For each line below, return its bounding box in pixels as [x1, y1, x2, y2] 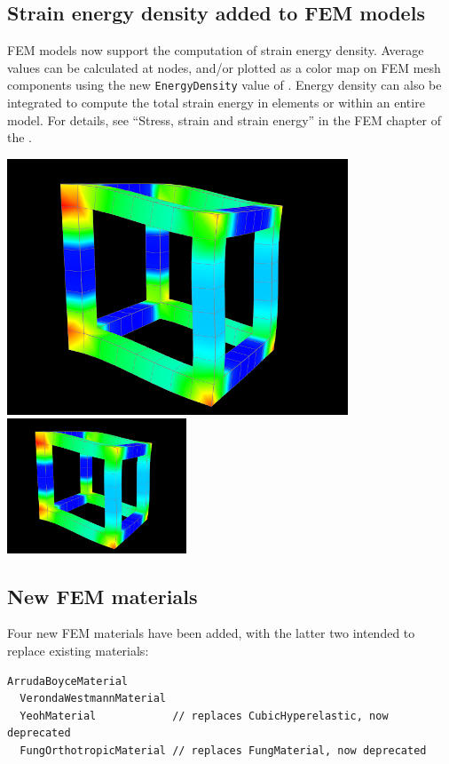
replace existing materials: [7, 641, 149, 659]
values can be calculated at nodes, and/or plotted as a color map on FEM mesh [7, 58, 441, 76]
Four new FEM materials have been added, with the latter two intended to [7, 624, 415, 642]
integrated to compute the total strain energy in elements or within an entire [7, 93, 425, 112]
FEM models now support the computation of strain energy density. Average [7, 41, 424, 60]
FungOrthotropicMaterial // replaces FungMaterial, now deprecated [20, 744, 427, 757]
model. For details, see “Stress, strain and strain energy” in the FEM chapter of [7, 110, 441, 129]
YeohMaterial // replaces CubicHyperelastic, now [20, 709, 389, 722]
